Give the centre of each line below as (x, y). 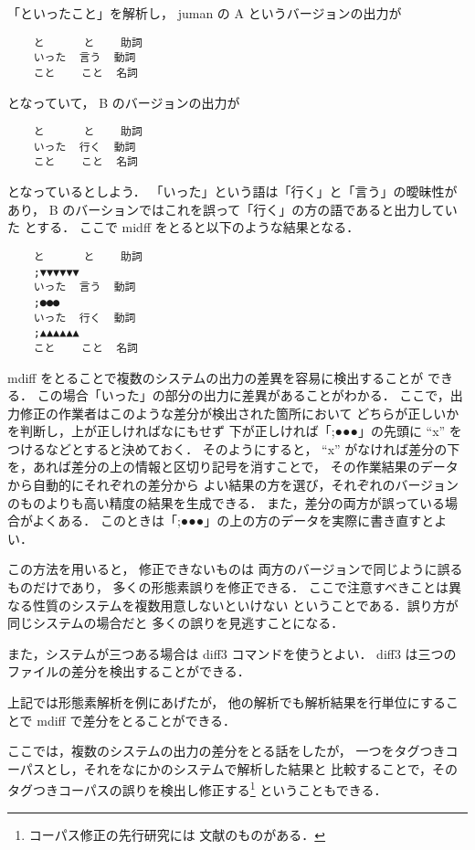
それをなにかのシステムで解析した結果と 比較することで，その (271, 768)
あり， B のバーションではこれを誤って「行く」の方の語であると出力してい (232, 209)
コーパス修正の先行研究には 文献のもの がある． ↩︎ (177, 834)
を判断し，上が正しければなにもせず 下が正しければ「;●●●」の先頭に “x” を (235, 431)
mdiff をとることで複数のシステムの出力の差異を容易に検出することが (216, 377)
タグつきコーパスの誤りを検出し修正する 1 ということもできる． (197, 789)
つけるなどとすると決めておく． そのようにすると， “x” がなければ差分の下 (234, 448)
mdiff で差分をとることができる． (137, 720)
